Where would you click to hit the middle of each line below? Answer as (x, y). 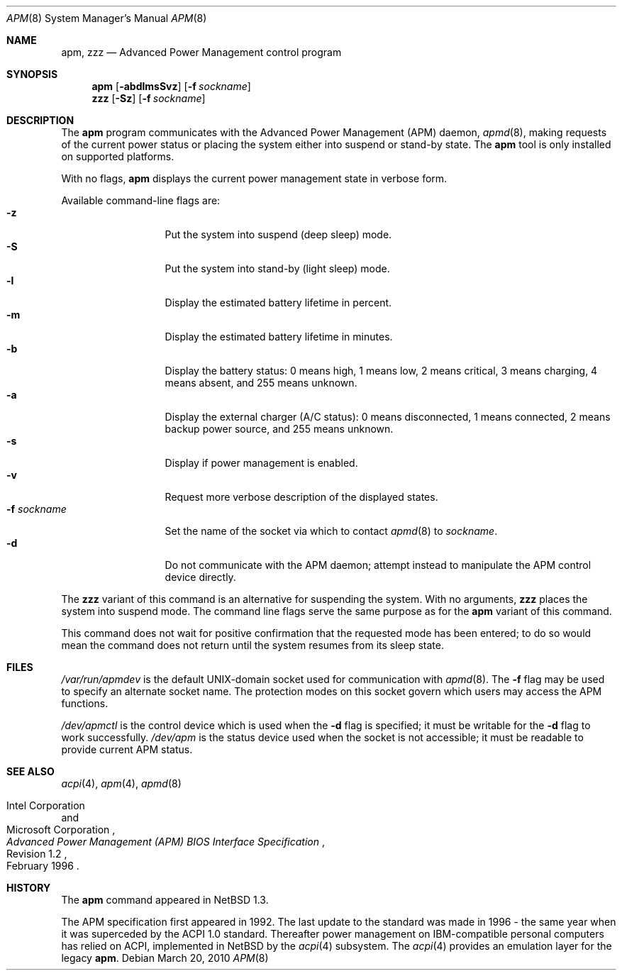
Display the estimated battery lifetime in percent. (278, 303)
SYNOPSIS (32, 74)
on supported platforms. (118, 156)
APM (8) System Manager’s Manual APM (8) (107, 18)
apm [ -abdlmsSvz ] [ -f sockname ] (171, 86)
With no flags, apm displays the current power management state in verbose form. (254, 178)
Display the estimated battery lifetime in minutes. (279, 337)
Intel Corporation (46, 805)
